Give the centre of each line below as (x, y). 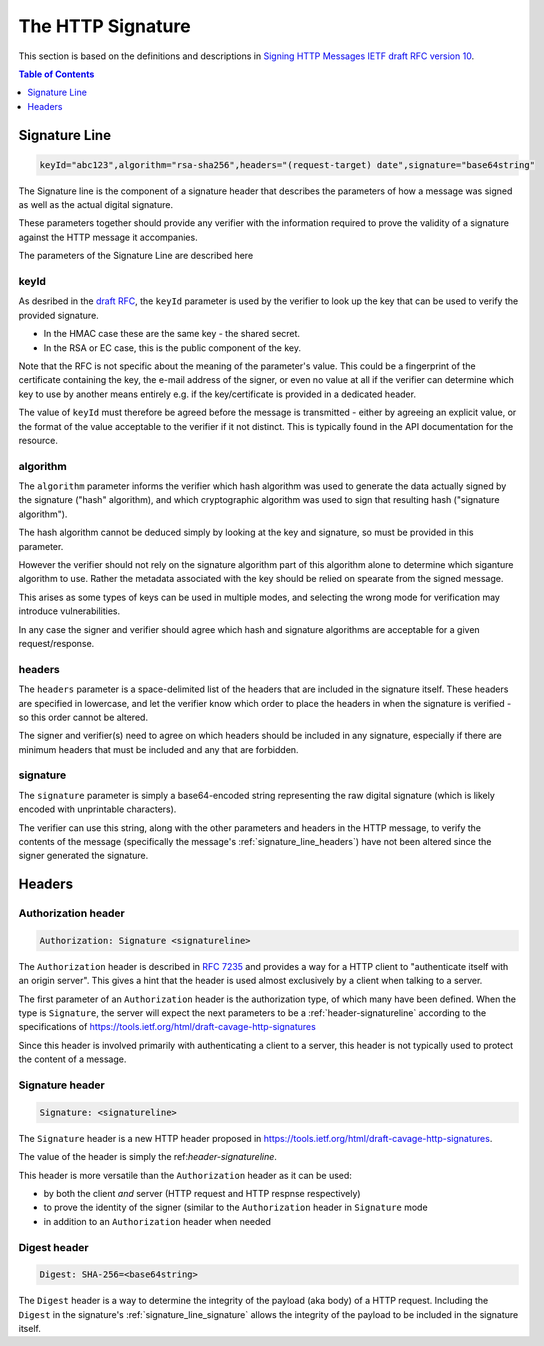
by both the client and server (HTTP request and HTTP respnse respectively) (202, 1193)
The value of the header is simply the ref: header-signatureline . (147, 1157)
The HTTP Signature (104, 26)
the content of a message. (72, 1059)
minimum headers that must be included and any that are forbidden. (158, 749)
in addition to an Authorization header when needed (157, 1221)
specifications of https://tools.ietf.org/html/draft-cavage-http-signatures (167, 1027)
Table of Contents (56, 74)
